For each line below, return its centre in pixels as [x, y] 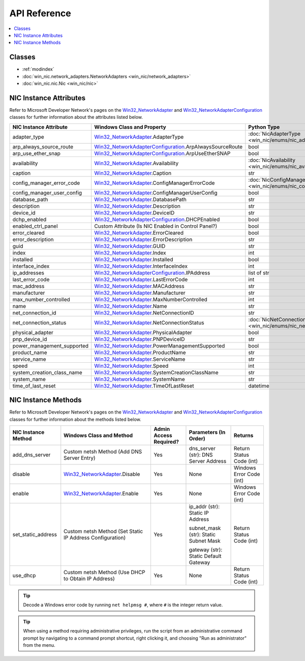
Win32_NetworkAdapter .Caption [133, 173]
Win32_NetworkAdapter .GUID [130, 246]
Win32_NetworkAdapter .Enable [101, 494]
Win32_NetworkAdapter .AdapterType [139, 137]
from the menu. [39, 645]
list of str [259, 273]
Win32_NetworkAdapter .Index [130, 253]
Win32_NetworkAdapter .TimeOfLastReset [144, 386]
